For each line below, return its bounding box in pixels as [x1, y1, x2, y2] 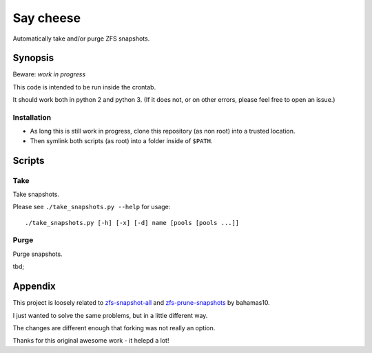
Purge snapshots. [12, 250, 63, 258]
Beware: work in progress [12, 70, 86, 78]
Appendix [12, 281, 56, 292]
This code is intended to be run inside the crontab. [12, 83, 156, 91]
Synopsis [12, 52, 54, 64]
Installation [12, 113, 52, 122]
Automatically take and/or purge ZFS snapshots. [12, 34, 150, 43]
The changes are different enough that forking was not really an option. [12, 323, 216, 332]
